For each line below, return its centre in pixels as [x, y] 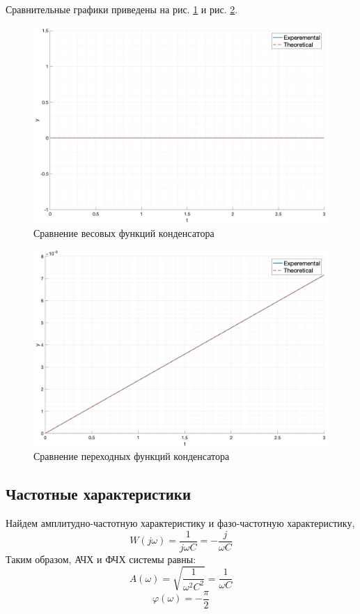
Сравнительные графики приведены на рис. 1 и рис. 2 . [122, 9]
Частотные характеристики [99, 494]
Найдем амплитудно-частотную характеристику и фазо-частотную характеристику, [180, 522]
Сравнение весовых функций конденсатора [124, 232]
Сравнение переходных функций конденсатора [132, 456]
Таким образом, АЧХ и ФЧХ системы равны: [101, 559]
